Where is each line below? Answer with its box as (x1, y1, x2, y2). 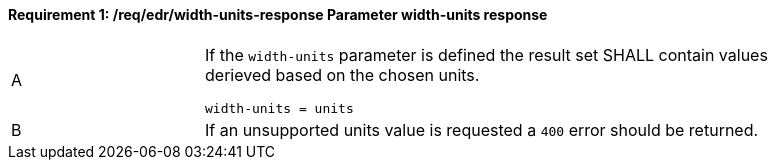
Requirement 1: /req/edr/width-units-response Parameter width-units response (8, 6, 548, 23)
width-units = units (205, 100, 354, 116)
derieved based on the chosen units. (205, 64, 480, 85)
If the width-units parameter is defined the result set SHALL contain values (205, 44, 768, 65)
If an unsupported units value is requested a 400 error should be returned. (205, 119, 759, 140)
